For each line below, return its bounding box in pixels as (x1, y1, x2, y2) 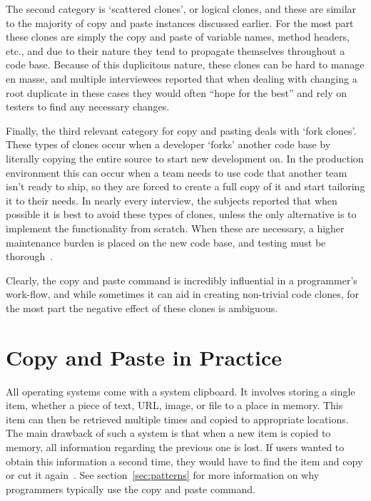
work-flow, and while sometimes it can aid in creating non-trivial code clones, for (6, 286, 360, 301)
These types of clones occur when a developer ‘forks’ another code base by (6, 137, 331, 152)
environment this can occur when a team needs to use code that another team (6, 165, 347, 180)
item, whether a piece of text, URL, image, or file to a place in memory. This (6, 398, 343, 413)
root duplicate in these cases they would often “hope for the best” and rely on (6, 85, 347, 100)
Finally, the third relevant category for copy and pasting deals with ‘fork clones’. (6, 123, 357, 138)
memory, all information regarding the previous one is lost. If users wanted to (6, 439, 345, 454)
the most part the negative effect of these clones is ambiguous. (6, 300, 278, 315)
